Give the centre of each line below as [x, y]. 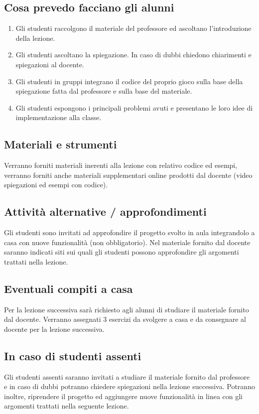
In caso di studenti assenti [73, 355]
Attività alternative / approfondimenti [105, 211]
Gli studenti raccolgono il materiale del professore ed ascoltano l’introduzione [133, 28]
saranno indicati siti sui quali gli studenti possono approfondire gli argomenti [122, 252]
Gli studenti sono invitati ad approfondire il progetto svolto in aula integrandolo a [129, 232]
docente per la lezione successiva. [54, 329]
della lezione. [35, 38]
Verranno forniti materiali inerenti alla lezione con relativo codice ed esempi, [121, 165]
